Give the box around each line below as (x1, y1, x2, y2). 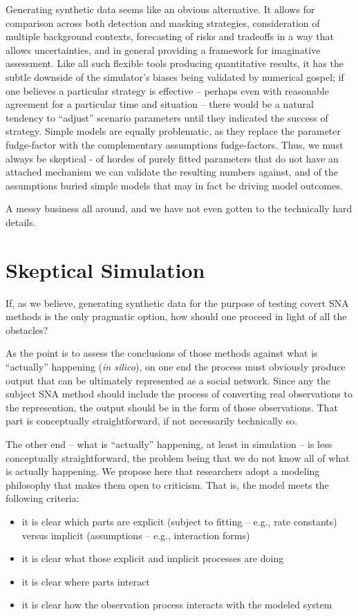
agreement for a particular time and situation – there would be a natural (6, 97, 314, 111)
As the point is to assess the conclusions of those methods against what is (6, 346, 318, 360)
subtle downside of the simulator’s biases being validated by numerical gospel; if (6, 69, 344, 84)
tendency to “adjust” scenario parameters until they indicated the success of (6, 110, 328, 124)
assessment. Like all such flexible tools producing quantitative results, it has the (6, 56, 344, 71)
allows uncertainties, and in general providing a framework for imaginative (6, 42, 321, 57)
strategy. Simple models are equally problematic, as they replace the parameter (6, 124, 341, 138)
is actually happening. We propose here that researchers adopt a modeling (6, 464, 320, 478)
